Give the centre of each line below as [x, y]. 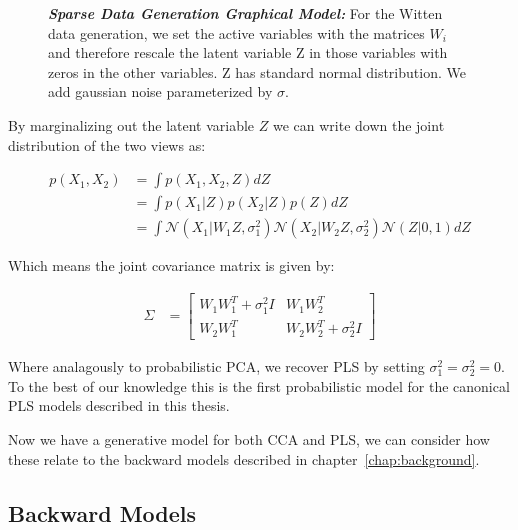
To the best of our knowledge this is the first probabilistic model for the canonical [259, 385]
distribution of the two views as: [107, 144]
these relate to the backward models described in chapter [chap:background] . [244, 458]
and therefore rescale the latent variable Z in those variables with [248, 52]
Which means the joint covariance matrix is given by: [171, 265]
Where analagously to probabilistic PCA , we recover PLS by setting [216, 366]
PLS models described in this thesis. [119, 405]
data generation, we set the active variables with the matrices [236, 32]
